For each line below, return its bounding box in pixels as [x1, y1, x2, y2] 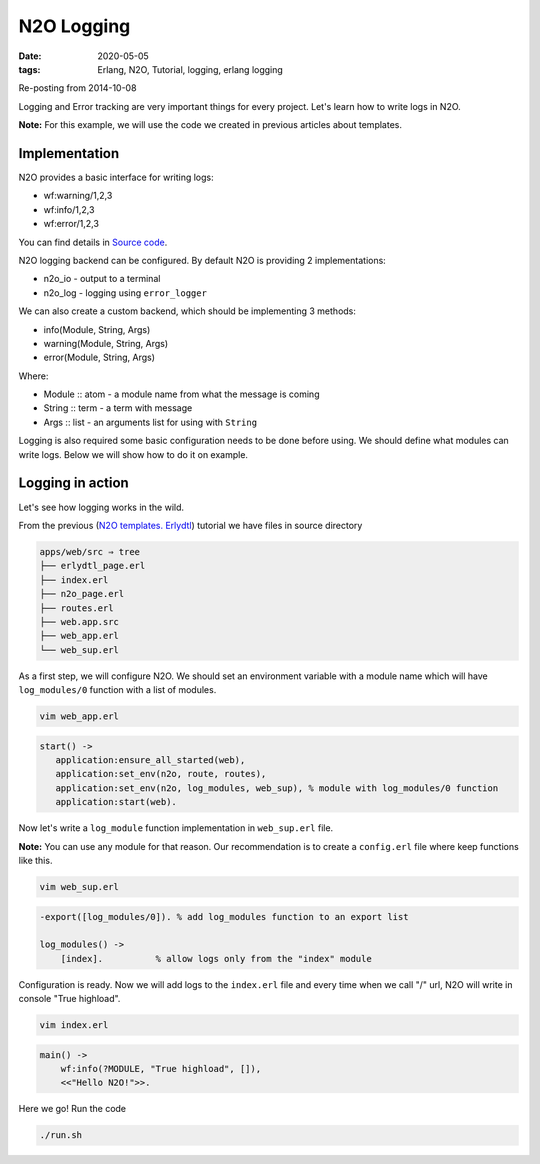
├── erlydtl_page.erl [39, 560, 146, 572]
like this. [18, 854, 53, 866]
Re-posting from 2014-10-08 [18, 82, 137, 94]
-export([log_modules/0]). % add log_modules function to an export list [39, 911, 409, 922]
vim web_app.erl [39, 711, 120, 722]
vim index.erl [39, 1020, 109, 1031]
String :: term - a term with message [43, 402, 193, 414]
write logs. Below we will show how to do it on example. [18, 448, 249, 460]
